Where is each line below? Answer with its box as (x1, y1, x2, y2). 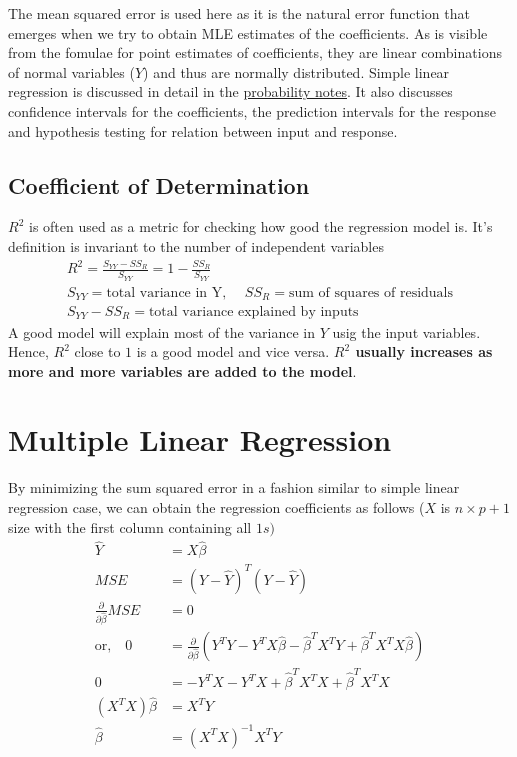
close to (74, 341, 121, 362)
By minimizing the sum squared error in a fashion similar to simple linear (8, 477, 460, 498)
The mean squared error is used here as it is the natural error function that (8, 3, 470, 23)
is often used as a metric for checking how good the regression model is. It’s (28, 216, 493, 237)
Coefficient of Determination (8, 169, 310, 200)
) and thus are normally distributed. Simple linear (143, 61, 450, 82)
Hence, (8, 341, 49, 362)
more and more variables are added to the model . (8, 360, 357, 381)
